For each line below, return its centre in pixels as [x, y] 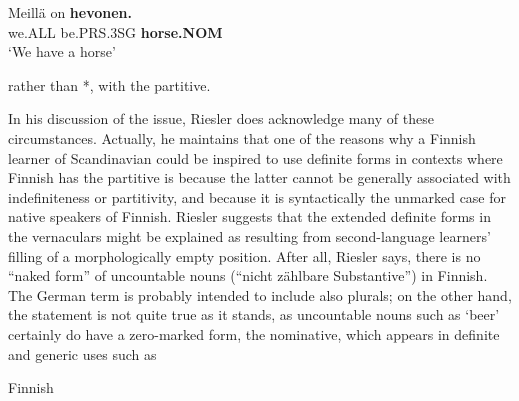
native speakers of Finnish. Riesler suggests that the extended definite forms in [249, 216]
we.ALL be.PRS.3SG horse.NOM [115, 31]
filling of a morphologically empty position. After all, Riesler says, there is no [244, 255]
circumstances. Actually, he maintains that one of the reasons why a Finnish [242, 137]
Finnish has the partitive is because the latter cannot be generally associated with [259, 177]
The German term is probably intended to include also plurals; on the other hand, [260, 294]
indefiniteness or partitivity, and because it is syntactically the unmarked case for [257, 196]
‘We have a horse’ [62, 51]
